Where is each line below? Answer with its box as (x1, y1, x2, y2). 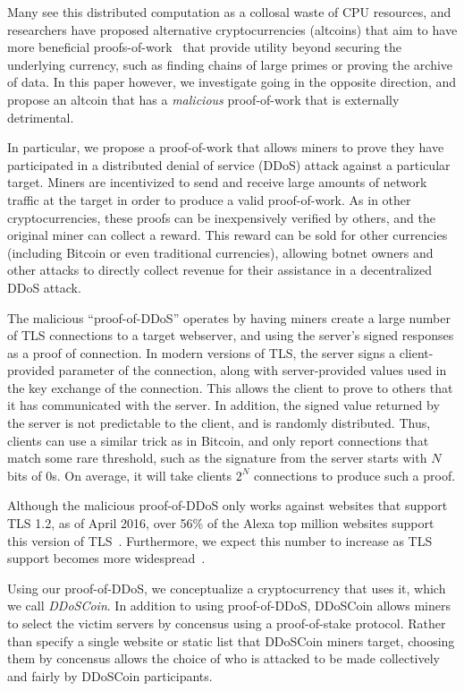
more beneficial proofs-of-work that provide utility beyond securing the (7, 38, 402, 56)
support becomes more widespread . (7, 549, 206, 567)
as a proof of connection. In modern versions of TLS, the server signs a (7, 343, 396, 362)
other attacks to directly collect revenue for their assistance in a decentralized (7, 260, 432, 279)
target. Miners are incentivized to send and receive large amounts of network (7, 173, 427, 192)
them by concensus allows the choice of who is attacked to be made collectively (7, 649, 440, 668)
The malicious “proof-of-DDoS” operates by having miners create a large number (7, 308, 451, 327)
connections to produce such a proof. (254, 465, 456, 484)
